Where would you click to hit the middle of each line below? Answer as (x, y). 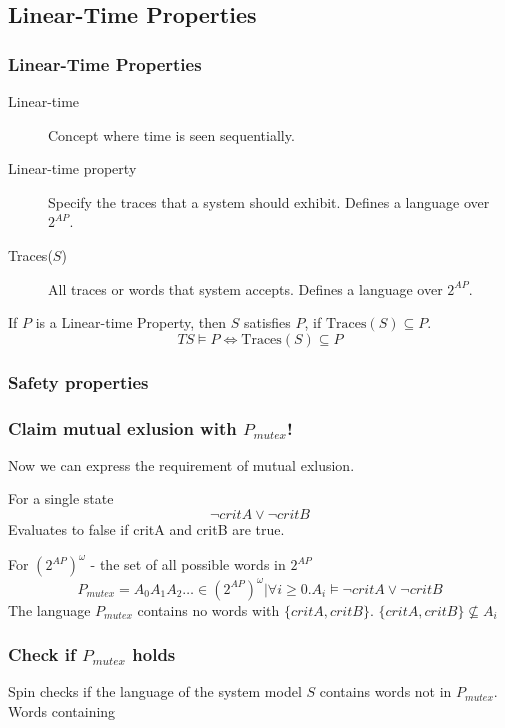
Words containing (62, 711)
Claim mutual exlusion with (122, 427)
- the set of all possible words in (188, 564)
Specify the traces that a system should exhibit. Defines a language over (269, 201)
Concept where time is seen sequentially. (171, 134)
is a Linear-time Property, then (131, 322)
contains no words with (208, 609)
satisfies (267, 322)
